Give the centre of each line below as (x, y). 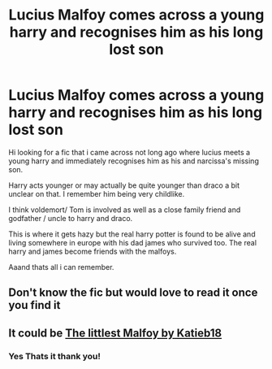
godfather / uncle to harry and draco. (71, 218)
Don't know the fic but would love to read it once (133, 293)
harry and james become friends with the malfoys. (93, 251)
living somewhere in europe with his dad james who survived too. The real (133, 242)
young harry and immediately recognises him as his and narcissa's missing (134, 161)
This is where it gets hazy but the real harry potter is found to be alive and (132, 234)
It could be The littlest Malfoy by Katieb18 (115, 333)
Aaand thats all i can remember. (61, 267)
